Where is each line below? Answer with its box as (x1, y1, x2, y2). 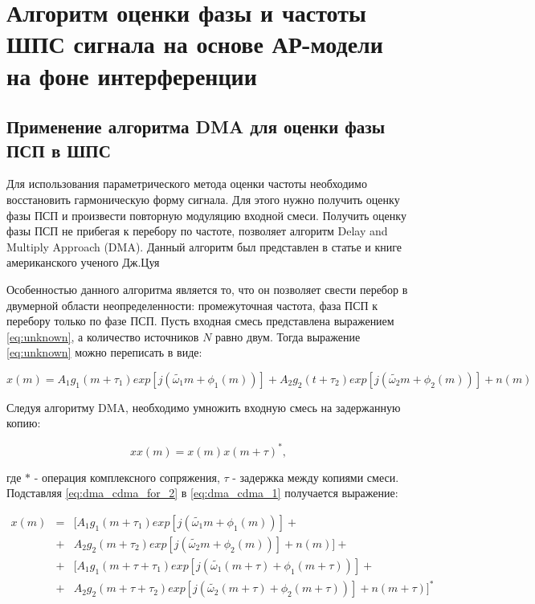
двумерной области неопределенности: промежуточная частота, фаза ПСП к (6, 296, 378, 313)
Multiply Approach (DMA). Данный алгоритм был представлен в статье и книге (6, 238, 402, 255)
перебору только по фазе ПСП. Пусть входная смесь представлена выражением (6, 312, 394, 329)
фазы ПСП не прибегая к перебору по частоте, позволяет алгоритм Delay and (6, 222, 388, 239)
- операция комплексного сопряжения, (34, 468, 220, 485)
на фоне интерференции (6, 59, 257, 92)
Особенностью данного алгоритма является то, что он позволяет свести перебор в (6, 280, 408, 297)
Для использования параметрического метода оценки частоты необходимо (6, 175, 367, 192)
